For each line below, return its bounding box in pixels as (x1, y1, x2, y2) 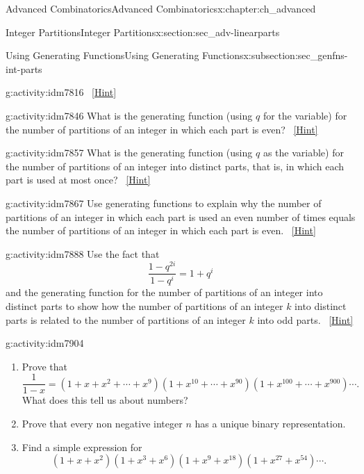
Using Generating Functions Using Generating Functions (6, 48, 244, 63)
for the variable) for (263, 108, 347, 122)
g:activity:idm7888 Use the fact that (6, 246, 160, 261)
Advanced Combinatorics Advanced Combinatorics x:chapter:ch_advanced (6, 1, 316, 15)
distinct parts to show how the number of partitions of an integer (6, 298, 283, 313)
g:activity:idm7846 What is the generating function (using (6, 108, 253, 122)
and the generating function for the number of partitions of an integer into (6, 285, 323, 300)
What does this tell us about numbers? (22, 393, 188, 407)
